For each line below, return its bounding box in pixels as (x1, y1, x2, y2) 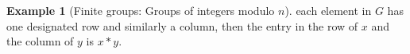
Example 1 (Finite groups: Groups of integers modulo (6, 2, 275, 18)
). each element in (284, 2, 372, 18)
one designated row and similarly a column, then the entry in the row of (6, 17, 358, 34)
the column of (6, 33, 74, 49)
